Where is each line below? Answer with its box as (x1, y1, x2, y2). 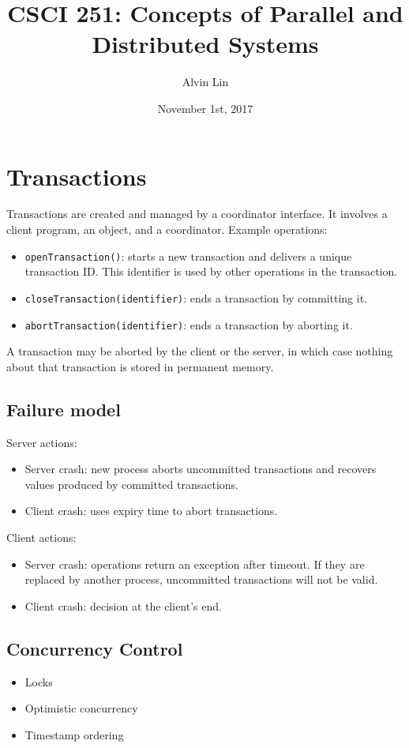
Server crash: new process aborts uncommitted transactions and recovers (24, 460, 377, 477)
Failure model (6, 397, 121, 421)
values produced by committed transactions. (24, 475, 238, 492)
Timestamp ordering (24, 726, 124, 742)
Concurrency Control (6, 636, 183, 660)
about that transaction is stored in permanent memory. (6, 358, 274, 374)
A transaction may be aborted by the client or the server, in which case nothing (6, 343, 393, 359)
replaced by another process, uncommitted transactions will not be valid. (24, 571, 378, 588)
